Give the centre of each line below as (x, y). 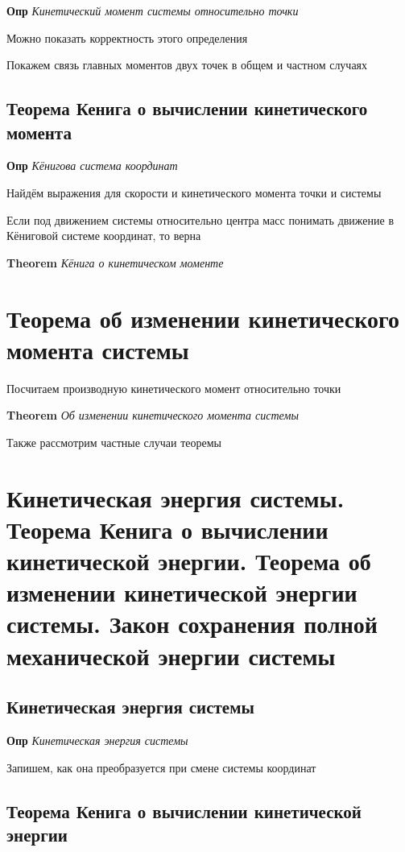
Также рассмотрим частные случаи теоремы (114, 442)
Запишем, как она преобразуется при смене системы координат (161, 767)
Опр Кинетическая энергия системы (97, 740)
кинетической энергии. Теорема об (189, 560)
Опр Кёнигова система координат (92, 165)
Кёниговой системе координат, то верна (104, 236)
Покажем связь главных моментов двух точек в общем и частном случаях (187, 65)
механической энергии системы (171, 655)
